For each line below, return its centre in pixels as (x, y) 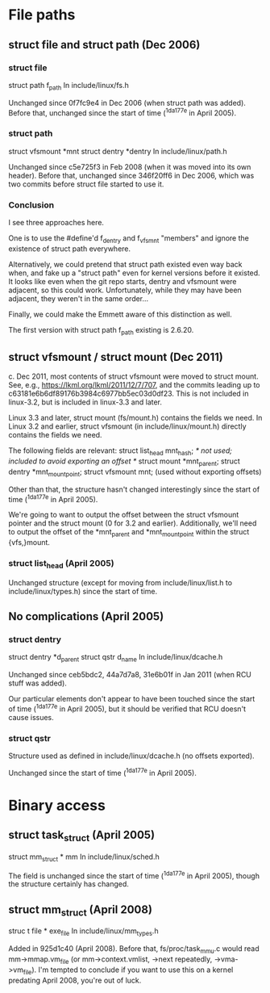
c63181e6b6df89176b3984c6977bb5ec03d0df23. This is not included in (129, 394)
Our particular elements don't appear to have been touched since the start (132, 699)
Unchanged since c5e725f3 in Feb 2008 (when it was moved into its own (130, 166)
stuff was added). (37, 683)
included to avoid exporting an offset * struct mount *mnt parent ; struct (124, 462)
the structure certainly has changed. (69, 884)
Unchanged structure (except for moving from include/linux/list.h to (120, 582)
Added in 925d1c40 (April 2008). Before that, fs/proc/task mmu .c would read (134, 950)
